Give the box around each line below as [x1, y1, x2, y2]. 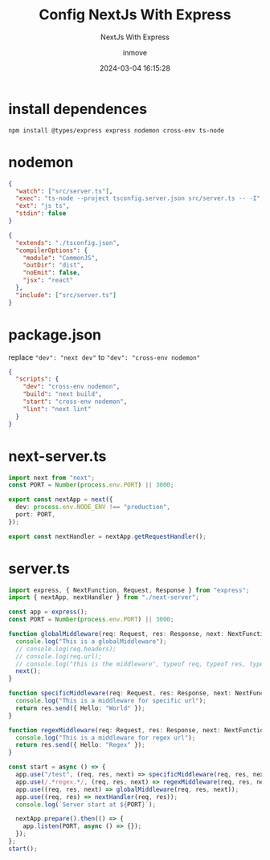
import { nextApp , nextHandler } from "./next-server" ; [8, 593, 199, 601]
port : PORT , [15, 511, 56, 519]
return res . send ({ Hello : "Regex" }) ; [15, 741, 146, 749]
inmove [123, 47, 147, 57]
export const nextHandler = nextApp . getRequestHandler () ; [8, 532, 207, 540]
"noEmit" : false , [22, 269, 81, 277]
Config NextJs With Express [39, 6, 231, 24]
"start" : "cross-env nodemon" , [22, 397, 128, 406]
